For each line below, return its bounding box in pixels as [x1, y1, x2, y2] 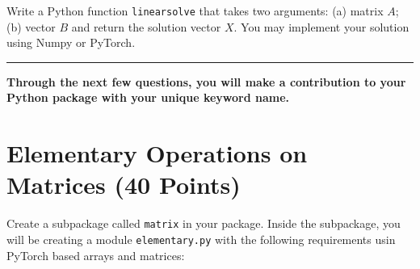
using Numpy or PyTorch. [6, 34, 136, 51]
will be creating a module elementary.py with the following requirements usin [6, 231, 396, 247]
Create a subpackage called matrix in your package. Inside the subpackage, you [6, 215, 401, 232]
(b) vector [6, 18, 56, 35]
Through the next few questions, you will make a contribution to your [6, 73, 406, 90]
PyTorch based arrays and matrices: [6, 246, 185, 263]
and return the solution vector [71, 18, 221, 35]
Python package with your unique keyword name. [6, 89, 290, 106]
